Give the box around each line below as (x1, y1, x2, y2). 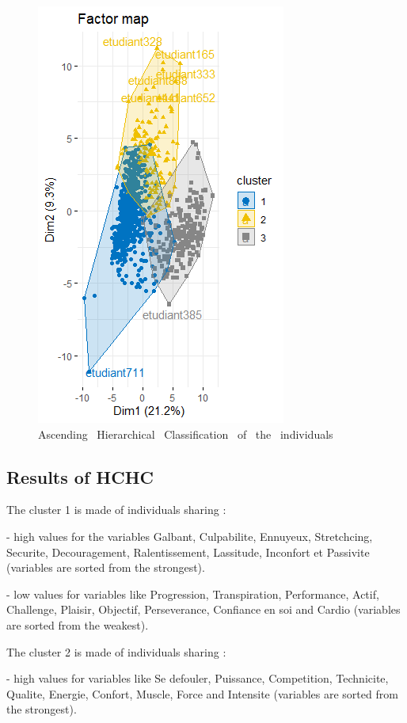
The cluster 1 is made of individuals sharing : (6, 501, 226, 518)
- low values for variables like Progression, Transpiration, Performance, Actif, (6, 585, 379, 602)
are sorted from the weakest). (6, 616, 149, 633)
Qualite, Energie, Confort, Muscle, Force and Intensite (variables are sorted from (6, 685, 398, 702)
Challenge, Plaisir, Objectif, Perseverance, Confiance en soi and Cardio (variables (6, 601, 401, 618)
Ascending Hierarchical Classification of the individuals (38, 425, 333, 442)
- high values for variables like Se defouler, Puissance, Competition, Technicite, (6, 670, 389, 687)
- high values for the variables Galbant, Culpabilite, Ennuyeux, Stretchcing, (6, 527, 373, 544)
